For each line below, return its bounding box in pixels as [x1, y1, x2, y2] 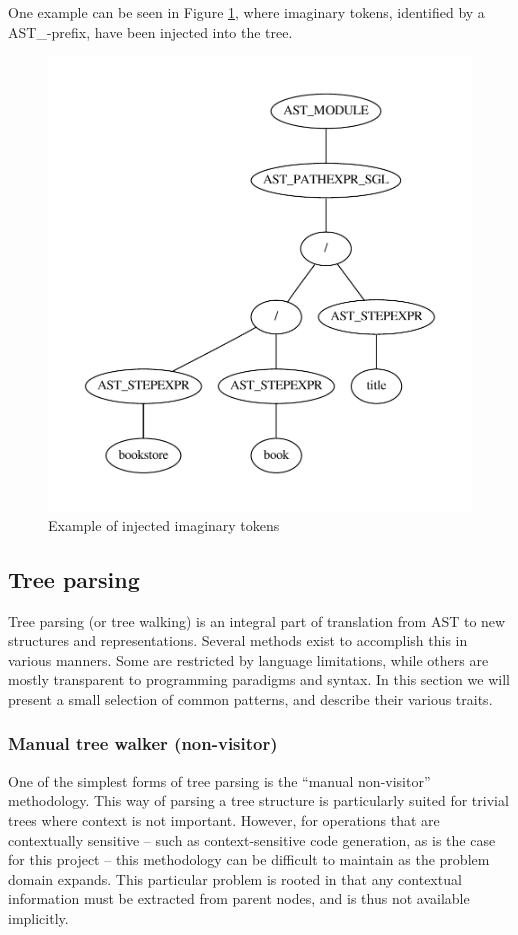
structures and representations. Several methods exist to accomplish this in [8, 630, 468, 651]
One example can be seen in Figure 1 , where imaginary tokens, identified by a [8, 2, 485, 22]
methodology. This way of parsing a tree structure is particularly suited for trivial [8, 790, 509, 811]
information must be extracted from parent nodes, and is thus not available [8, 888, 470, 909]
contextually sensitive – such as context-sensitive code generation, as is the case [8, 829, 496, 850]
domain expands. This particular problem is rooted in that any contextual [8, 868, 462, 889]
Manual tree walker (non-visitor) [8, 731, 278, 756]
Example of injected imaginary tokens [48, 514, 280, 535]
